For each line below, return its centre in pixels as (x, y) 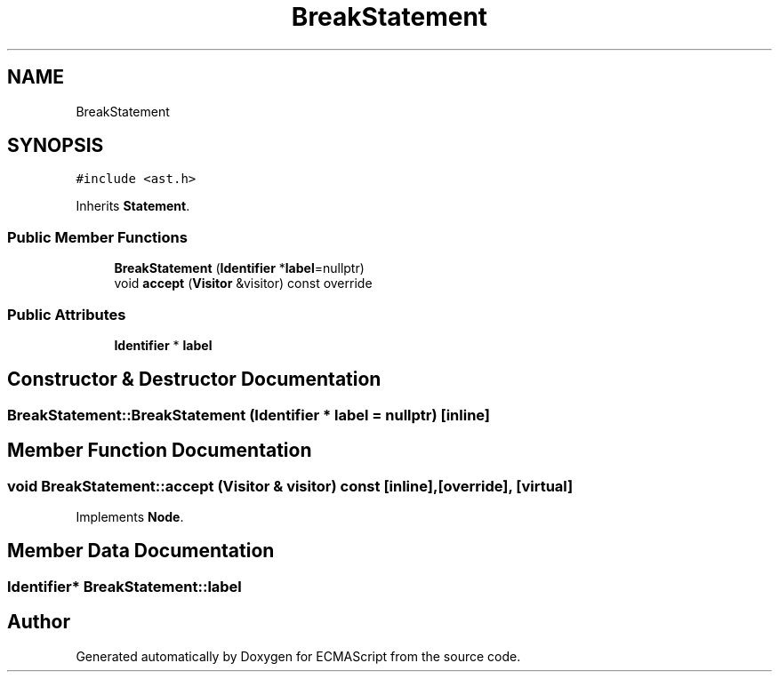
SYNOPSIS (56, 146)
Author (39, 622)
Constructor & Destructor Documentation (194, 379)
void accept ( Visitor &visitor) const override (243, 284)
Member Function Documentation (160, 451)
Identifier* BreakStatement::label (124, 586)
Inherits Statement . (133, 206)
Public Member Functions (97, 237)
